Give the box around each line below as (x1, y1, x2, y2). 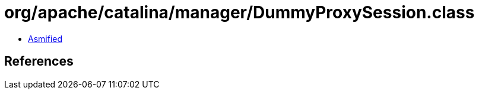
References (4, 54, 74, 69)
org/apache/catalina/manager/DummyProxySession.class (4, 2, 475, 22)
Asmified (28, 33, 63, 44)
